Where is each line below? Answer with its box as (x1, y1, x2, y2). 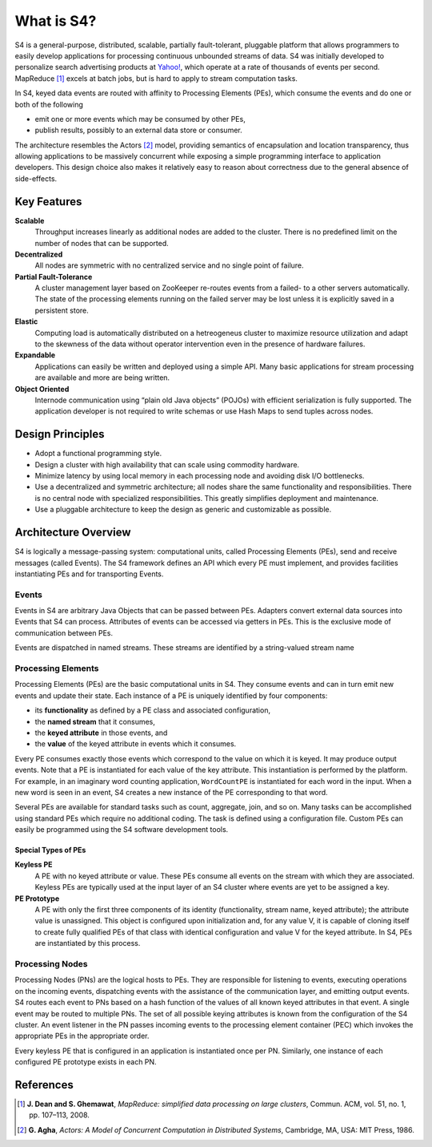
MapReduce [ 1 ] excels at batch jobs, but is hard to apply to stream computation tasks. (14, 73, 298, 83)
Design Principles (14, 427, 105, 441)
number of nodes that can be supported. (34, 238, 170, 248)
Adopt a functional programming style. (34, 449, 162, 458)
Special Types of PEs (14, 846, 86, 855)
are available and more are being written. (34, 373, 170, 382)
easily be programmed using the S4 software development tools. (14, 825, 229, 834)
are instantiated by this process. (34, 939, 141, 948)
